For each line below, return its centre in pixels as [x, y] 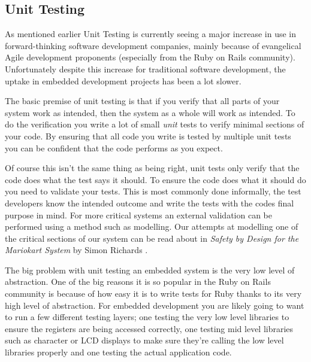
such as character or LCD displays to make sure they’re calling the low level [144, 340]
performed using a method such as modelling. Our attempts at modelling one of [152, 226]
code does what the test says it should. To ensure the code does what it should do [155, 179]
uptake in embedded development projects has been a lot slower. [123, 80]
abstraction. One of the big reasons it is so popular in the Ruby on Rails [138, 282]
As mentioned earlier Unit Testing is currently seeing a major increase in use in [150, 34]
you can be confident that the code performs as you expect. [114, 147]
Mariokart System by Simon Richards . [76, 250]
